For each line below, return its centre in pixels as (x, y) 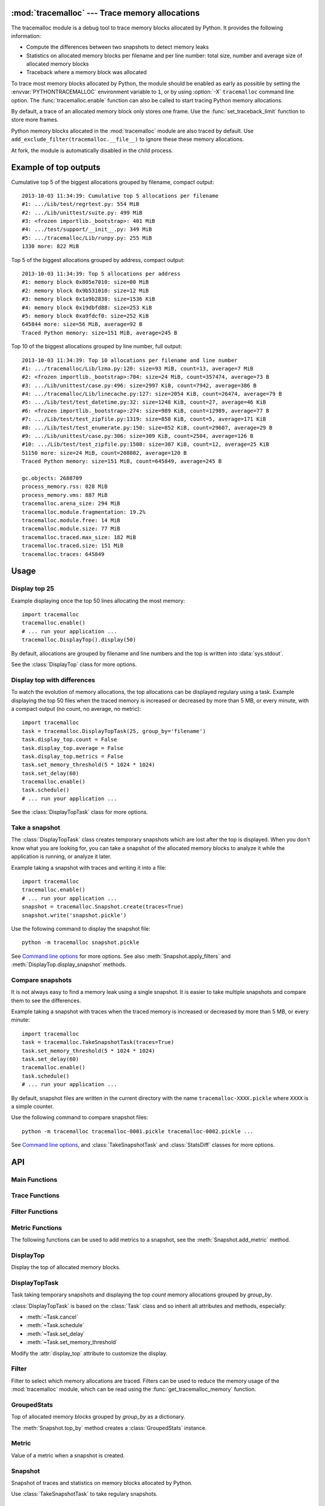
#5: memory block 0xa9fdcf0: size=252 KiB (85, 316)
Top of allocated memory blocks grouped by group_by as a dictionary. (98, 1417)
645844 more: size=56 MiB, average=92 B (82, 324)
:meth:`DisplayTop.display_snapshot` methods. (69, 964)
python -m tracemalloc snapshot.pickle (81, 942)
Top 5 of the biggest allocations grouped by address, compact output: (98, 260)
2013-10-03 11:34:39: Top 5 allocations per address (101, 274)
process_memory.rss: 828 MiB (65, 487)
